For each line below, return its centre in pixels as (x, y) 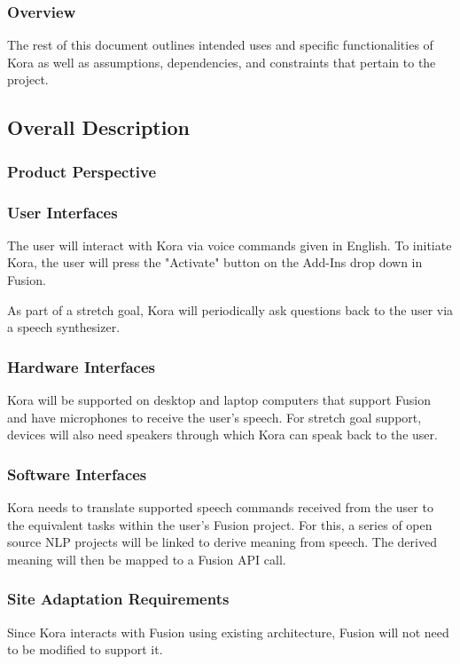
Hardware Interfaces (81, 366)
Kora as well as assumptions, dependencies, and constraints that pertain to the (222, 62)
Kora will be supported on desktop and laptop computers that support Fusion (219, 400)
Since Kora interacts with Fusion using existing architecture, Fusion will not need (228, 632)
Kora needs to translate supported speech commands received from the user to (220, 507)
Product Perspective (82, 171)
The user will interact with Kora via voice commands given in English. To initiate (230, 245)
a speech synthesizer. (64, 327)
